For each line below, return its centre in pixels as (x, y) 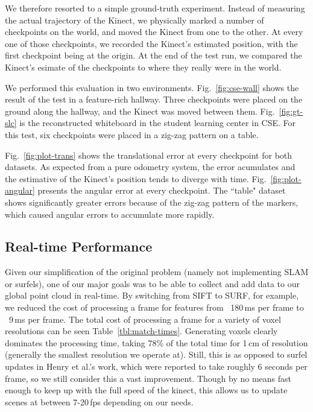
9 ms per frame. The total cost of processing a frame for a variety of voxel (145, 319)
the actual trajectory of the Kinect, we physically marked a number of (134, 20)
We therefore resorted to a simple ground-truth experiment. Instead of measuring (155, 8)
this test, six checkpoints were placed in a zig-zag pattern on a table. (132, 134)
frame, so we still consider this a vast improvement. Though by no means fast (148, 378)
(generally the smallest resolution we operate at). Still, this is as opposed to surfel (156, 354)
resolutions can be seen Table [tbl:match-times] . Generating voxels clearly (141, 331)
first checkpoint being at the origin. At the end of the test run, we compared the (153, 55)
